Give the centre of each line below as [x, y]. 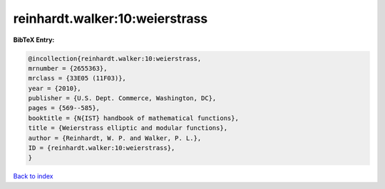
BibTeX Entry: [34, 40]
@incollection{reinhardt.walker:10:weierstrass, [115, 58]
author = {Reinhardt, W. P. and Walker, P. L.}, [115, 138]
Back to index [33, 176]
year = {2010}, [55, 88]
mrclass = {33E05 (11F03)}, [77, 79]
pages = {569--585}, [64, 108]
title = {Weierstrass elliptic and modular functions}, [128, 128]
